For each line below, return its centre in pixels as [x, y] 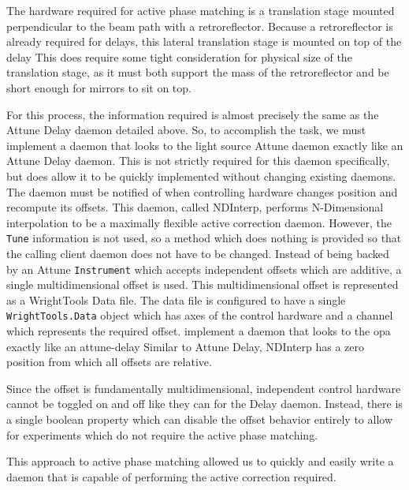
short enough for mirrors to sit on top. [99, 87]
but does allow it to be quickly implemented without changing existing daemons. [201, 176]
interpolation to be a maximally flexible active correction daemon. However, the [199, 222]
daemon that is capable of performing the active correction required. [171, 476]
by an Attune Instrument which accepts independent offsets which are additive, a [204, 269]
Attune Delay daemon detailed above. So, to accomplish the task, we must [186, 130]
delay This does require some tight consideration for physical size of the [179, 56]
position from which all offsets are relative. [109, 362]
